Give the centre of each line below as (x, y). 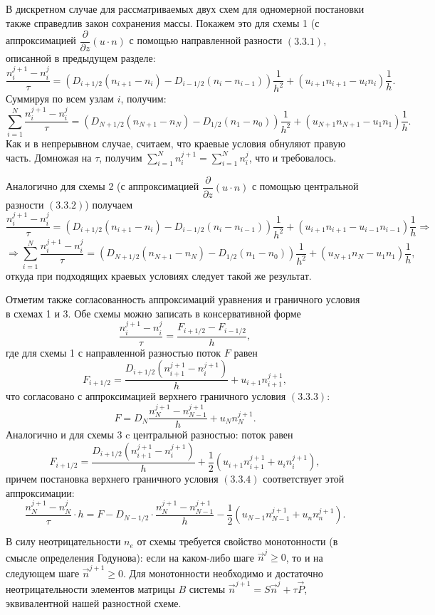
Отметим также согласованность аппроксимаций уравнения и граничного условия (183, 299)
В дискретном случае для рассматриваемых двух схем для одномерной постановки (185, 9)
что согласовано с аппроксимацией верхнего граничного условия (146, 396)
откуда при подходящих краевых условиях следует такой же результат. (159, 275)
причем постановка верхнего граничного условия (112, 479)
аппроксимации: (40, 492)
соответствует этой (304, 479)
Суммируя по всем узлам (60, 99)
